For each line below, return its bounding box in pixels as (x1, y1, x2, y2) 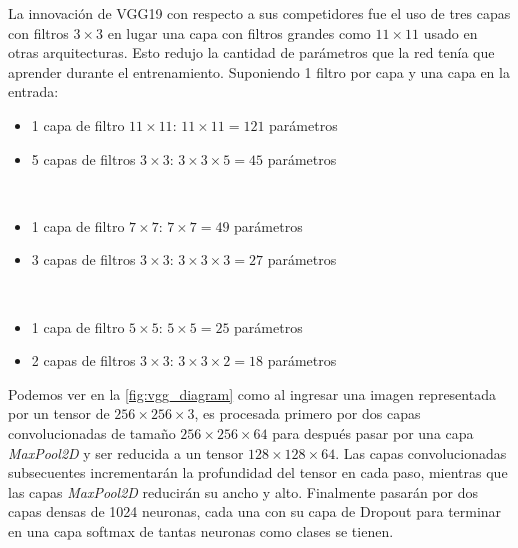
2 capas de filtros (31, 350, 136, 371)
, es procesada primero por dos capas (194, 403, 421, 424)
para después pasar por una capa (272, 422, 474, 443)
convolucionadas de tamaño (8, 422, 176, 443)
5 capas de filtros (31, 148, 136, 169)
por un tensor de (8, 403, 110, 424)
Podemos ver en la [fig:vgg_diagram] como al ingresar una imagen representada (8, 383, 496, 404)
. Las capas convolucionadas (335, 442, 507, 463)
